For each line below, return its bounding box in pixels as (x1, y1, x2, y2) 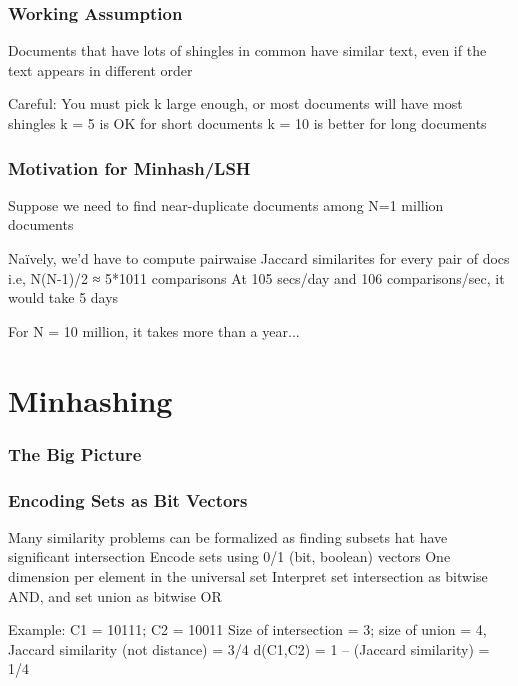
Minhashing (8, 379, 173, 420)
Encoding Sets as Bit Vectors (8, 487, 248, 512)
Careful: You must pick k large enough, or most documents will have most (8, 93, 463, 114)
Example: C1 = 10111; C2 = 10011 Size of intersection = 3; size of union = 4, (8, 619, 487, 640)
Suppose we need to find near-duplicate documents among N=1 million (8, 194, 444, 215)
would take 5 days (8, 287, 119, 308)
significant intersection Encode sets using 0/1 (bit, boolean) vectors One (8, 546, 451, 567)
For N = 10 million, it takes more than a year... (8, 320, 300, 341)
